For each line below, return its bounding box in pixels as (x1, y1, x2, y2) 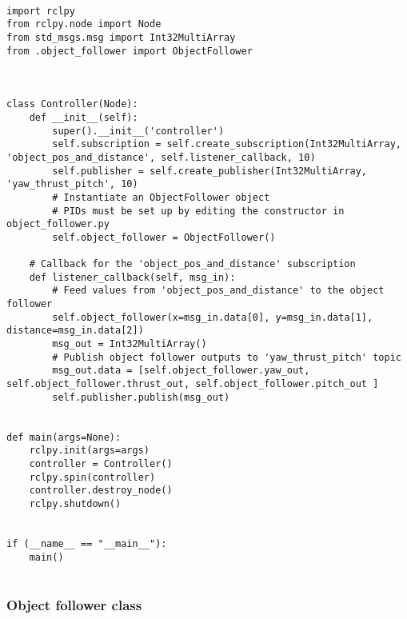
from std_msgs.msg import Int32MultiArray (6, 31, 236, 43)
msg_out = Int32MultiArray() (52, 338, 207, 350)
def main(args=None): (6, 431, 122, 443)
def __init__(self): (29, 111, 138, 123)
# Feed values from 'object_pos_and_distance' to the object (52, 285, 385, 297)
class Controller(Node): (6, 98, 138, 110)
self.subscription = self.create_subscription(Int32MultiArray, (52, 138, 401, 150)
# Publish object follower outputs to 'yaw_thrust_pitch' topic (52, 351, 401, 363)
